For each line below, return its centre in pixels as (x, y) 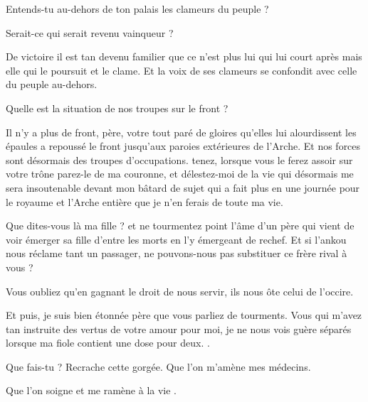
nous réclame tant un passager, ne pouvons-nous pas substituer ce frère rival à (177, 253)
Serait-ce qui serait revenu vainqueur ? (90, 32)
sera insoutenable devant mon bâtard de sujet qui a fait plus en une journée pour (183, 187)
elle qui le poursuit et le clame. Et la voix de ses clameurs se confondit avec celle (182, 70)
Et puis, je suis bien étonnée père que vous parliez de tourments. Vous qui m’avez (184, 315)
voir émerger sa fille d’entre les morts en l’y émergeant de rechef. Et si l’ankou (176, 239)
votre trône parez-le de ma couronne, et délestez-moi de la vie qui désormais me (180, 174)
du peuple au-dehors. (52, 84)
